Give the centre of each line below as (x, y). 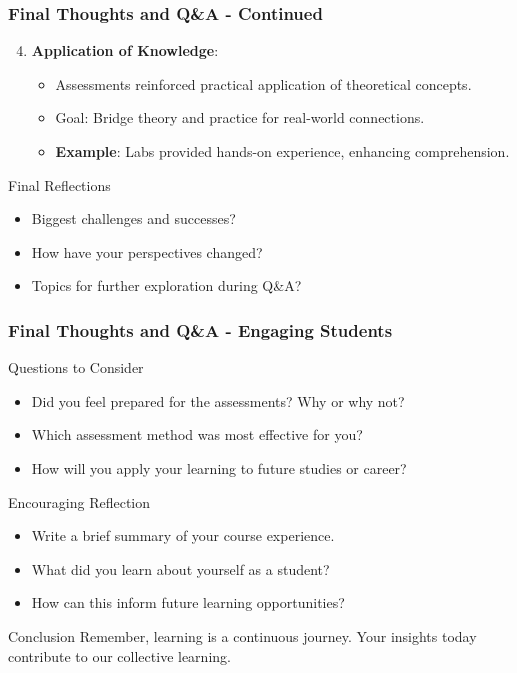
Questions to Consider (76, 367)
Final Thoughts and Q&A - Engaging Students (200, 329)
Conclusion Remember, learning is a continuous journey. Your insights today (242, 635)
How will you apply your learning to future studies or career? (219, 467)
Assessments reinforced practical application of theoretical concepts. (263, 83)
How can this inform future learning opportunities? (188, 602)
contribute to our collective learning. (119, 655)
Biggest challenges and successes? (133, 218)
